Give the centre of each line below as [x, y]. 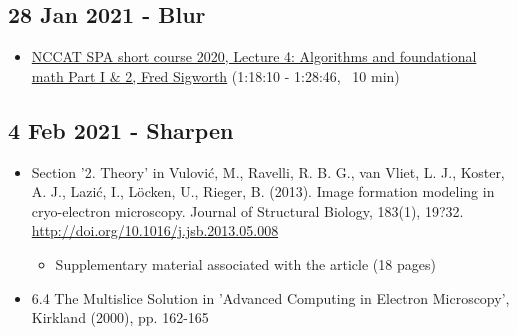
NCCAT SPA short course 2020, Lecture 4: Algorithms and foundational [254, 56]
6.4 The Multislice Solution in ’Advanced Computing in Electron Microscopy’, [270, 297]
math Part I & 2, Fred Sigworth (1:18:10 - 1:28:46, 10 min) [215, 75]
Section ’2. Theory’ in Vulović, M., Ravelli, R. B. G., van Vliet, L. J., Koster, [268, 171]
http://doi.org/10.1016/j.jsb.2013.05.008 [155, 230]
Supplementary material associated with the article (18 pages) [245, 263]
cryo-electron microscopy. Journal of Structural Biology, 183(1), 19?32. [247, 210]
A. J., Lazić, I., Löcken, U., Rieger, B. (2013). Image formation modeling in [263, 191]
